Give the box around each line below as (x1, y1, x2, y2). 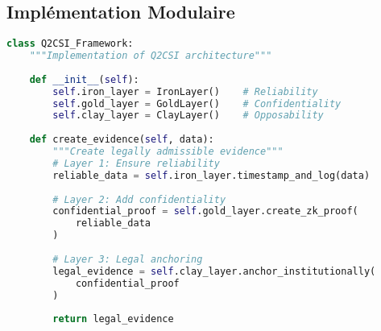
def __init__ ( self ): (29, 73, 139, 85)
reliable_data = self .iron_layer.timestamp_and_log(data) (52, 169, 371, 181)
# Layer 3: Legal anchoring (52, 253, 203, 265)
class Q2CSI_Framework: (6, 38, 134, 50)
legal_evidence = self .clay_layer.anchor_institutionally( (52, 265, 376, 277)
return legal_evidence (52, 313, 174, 325)
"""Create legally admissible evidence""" (52, 146, 284, 158)
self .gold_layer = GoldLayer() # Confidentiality (52, 97, 342, 110)
